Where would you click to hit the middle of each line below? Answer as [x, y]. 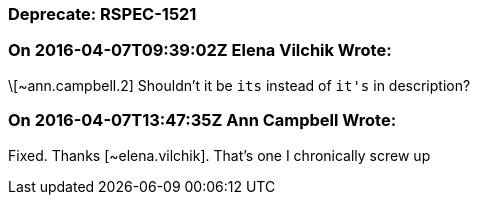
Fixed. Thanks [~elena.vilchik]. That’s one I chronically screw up [219, 155]
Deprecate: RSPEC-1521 [102, 14]
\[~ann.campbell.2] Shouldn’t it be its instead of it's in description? [239, 85]
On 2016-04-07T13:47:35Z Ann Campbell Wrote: [202, 120]
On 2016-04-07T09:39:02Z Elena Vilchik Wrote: [200, 50]
